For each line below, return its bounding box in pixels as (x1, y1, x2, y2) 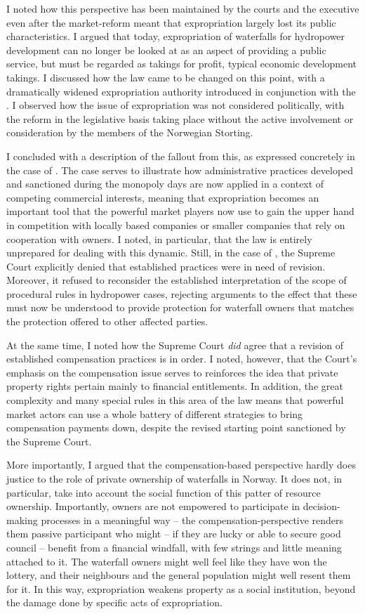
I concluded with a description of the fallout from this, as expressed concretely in (6, 148, 355, 163)
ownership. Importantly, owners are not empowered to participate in (6, 499, 300, 514)
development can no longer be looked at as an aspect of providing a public (6, 42, 326, 57)
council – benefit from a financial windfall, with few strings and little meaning (6, 540, 342, 554)
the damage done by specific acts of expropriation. (6, 595, 223, 610)
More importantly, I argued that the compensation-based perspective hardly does (6, 457, 356, 472)
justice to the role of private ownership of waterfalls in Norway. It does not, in (6, 471, 343, 485)
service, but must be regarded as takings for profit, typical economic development (6, 56, 357, 71)
